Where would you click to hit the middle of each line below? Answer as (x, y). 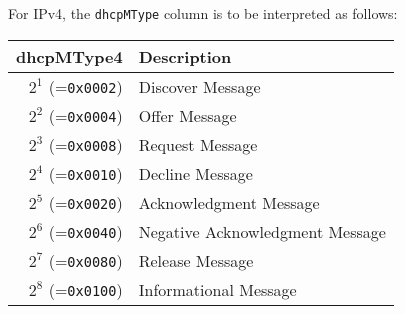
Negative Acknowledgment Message (262, 231)
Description (185, 56)
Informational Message (217, 289)
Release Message (196, 260)
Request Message (198, 144)
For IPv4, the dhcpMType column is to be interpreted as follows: (203, 13)
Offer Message (187, 115)
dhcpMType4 (69, 56)
